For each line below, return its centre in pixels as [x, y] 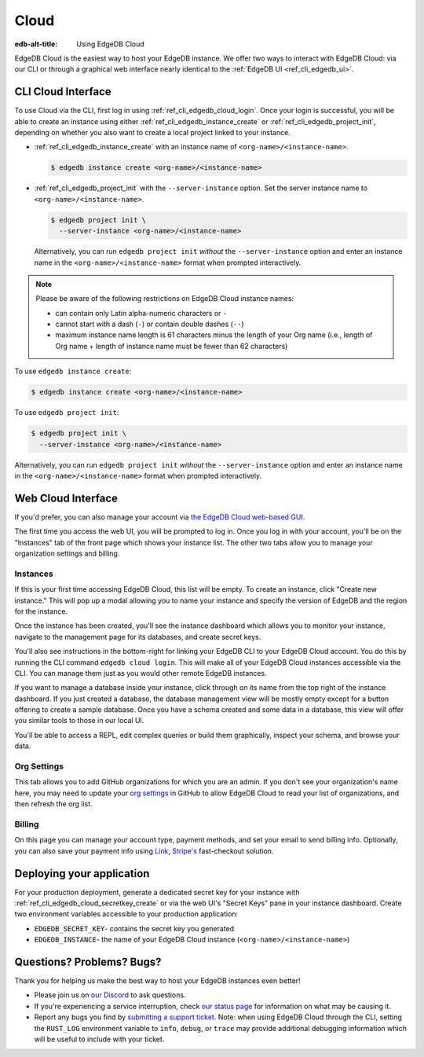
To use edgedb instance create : [73, 371]
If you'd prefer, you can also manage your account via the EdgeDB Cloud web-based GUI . [160, 517]
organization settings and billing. [67, 553]
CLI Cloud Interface [63, 92]
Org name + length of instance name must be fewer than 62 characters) [172, 346]
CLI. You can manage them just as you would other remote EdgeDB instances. [141, 673]
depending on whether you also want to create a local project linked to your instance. [152, 133]
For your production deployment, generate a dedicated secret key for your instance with [157, 892]
